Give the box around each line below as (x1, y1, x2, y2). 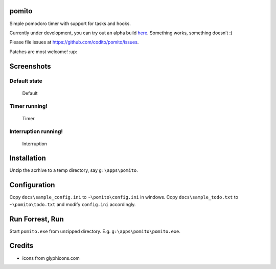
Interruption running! (9, 128, 63, 135)
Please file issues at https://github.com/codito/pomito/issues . (9, 39, 139, 46)
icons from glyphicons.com (22, 255, 80, 261)
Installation (9, 154, 46, 163)
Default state (9, 77, 43, 84)
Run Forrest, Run (9, 215, 64, 223)
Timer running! (9, 103, 48, 110)
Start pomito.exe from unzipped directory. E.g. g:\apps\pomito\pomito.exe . (9, 228, 181, 234)
